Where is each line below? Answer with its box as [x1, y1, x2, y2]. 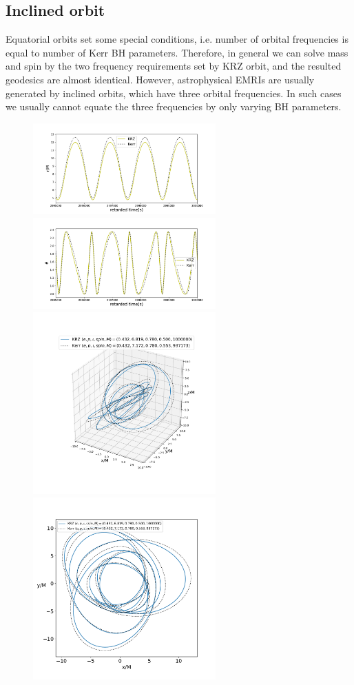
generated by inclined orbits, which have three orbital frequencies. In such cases [6, 85, 342, 100]
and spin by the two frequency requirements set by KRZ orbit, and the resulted [6, 59, 342, 73]
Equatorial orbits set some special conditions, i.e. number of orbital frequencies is [6, 32, 348, 46]
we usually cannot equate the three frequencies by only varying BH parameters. [6, 99, 342, 114]
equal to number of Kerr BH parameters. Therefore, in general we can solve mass [6, 45, 348, 59]
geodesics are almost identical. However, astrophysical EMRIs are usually [6, 72, 315, 86]
